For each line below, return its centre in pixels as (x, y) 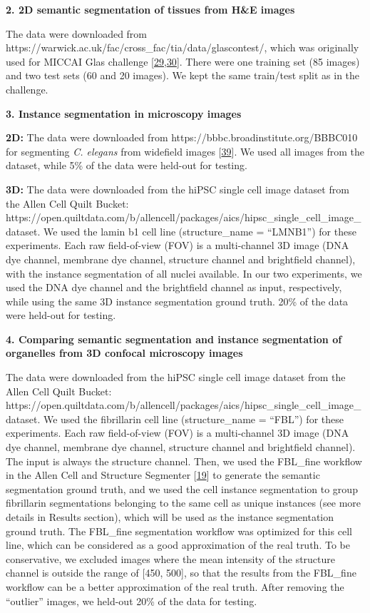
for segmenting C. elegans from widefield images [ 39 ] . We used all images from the (185, 151)
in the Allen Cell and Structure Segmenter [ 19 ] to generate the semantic (163, 475)
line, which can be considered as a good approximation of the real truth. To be (178, 545)
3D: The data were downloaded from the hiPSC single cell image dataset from (178, 189)
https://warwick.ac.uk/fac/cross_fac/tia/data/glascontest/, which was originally (183, 47)
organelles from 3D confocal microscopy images (124, 353)
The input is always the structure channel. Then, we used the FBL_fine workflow (184, 461)
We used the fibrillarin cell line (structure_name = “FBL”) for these (193, 419)
